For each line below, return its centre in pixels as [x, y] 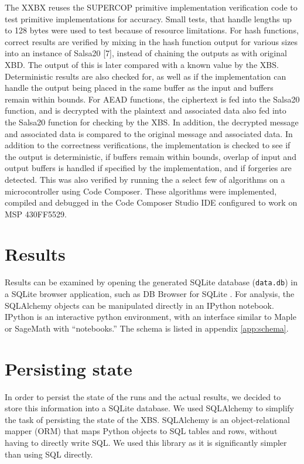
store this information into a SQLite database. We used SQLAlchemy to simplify [149, 408]
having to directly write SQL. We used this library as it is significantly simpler [146, 442]
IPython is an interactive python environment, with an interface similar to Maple [151, 317]
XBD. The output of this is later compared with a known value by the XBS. [142, 64]
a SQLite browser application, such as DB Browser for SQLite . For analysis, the [150, 294]
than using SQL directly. [49, 454]
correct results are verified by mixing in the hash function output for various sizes [151, 41]
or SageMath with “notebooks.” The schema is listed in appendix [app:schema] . [147, 328]
